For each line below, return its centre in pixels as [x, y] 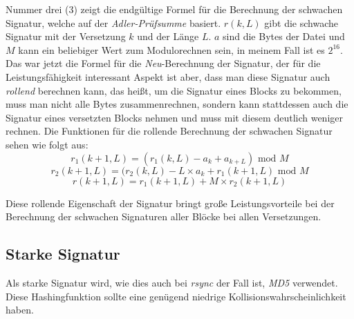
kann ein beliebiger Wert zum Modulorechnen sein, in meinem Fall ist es [171, 49]
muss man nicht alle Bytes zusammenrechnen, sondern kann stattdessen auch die [177, 104]
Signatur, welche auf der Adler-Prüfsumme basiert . [113, 22]
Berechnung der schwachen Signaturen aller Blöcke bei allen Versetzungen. [164, 216]
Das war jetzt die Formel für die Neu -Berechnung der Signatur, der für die [163, 63]
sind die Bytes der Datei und [284, 36]
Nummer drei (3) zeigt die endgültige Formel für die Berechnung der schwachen [174, 9]
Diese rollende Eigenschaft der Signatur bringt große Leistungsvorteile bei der [170, 203]
